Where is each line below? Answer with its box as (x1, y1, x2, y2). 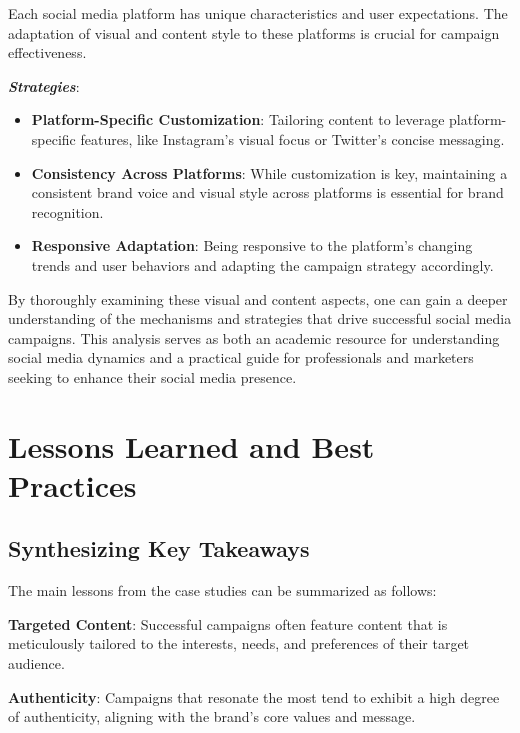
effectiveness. (8, 42, 87, 63)
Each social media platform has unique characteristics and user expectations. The (8, 3, 508, 23)
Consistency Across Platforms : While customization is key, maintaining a (31, 162, 508, 183)
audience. (8, 653, 65, 674)
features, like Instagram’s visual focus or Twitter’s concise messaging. (80, 128, 505, 149)
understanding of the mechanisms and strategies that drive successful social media (8, 308, 512, 329)
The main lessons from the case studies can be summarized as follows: (8, 580, 437, 601)
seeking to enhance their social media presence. (8, 366, 297, 387)
